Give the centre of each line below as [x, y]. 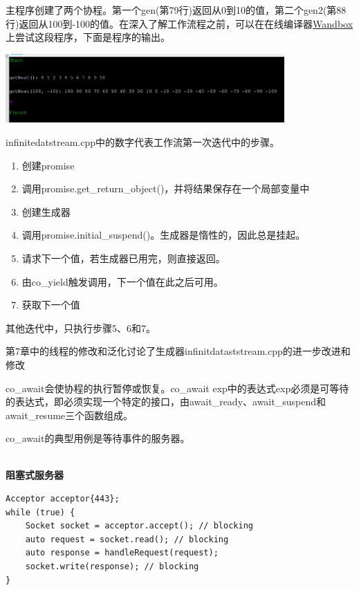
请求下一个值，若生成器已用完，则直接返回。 [123, 258]
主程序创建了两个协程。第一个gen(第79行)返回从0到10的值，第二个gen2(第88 [176, 10]
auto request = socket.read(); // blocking [127, 539]
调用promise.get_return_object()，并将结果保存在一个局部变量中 [166, 188]
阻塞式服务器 [35, 475]
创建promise [48, 165]
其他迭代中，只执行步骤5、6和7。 [81, 328]
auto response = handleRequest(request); [122, 553]
